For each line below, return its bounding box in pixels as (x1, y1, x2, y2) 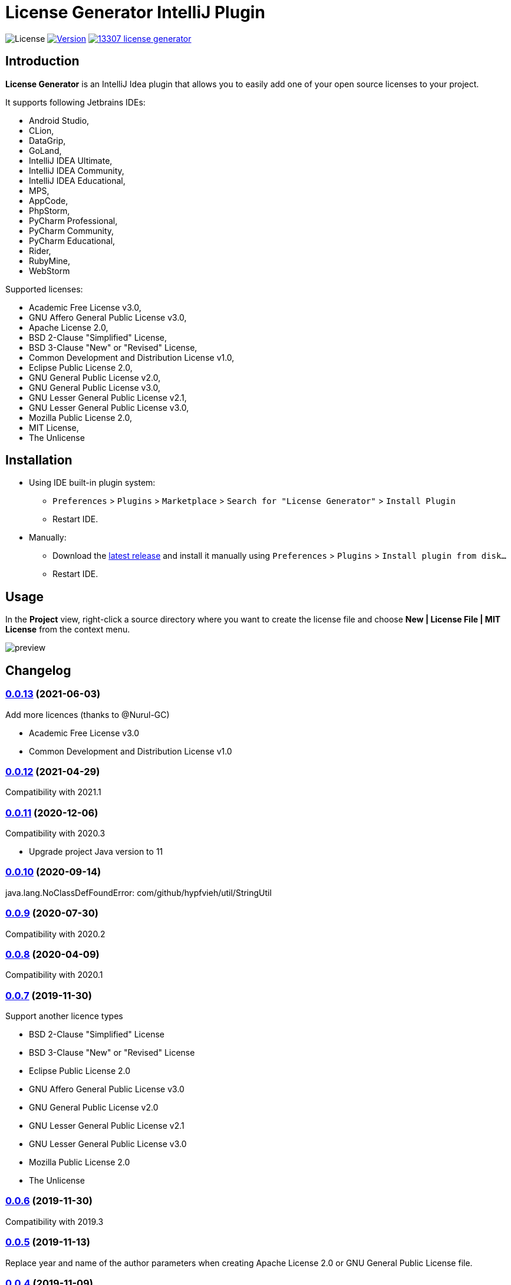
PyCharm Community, (29, 225, 114, 236)
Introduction (5, 54, 80, 69)
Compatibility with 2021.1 (5, 787, 101, 798)
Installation (5, 453, 72, 468)
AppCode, (29, 195, 68, 206)
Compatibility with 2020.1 (5, 970, 103, 980)
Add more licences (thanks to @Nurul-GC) (5, 709, 170, 720)
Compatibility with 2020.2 (5, 928, 106, 939)
